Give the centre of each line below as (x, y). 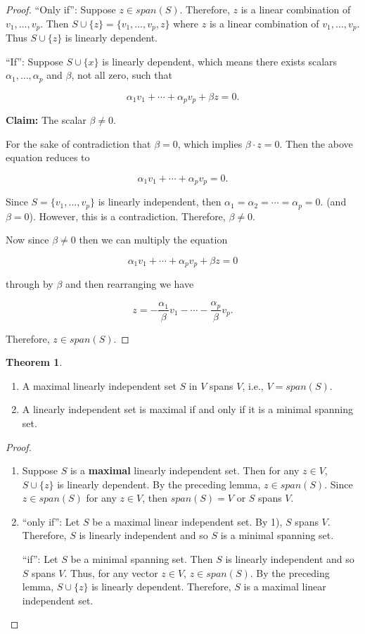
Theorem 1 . (34, 362)
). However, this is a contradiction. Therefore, (127, 216)
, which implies (210, 143)
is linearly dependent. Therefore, (161, 587)
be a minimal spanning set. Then (142, 559)
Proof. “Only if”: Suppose (61, 9)
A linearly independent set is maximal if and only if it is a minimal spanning (187, 409)
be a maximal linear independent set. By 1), (187, 521)
